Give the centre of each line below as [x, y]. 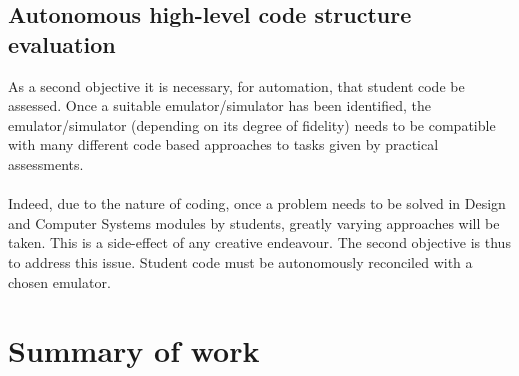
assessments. [46, 163]
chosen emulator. [59, 281]
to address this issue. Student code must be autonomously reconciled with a [240, 261]
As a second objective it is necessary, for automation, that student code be [236, 85]
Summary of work [134, 350]
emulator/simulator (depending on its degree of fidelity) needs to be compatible [252, 124]
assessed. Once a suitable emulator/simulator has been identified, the [219, 105]
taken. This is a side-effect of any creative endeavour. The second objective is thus [259, 242]
